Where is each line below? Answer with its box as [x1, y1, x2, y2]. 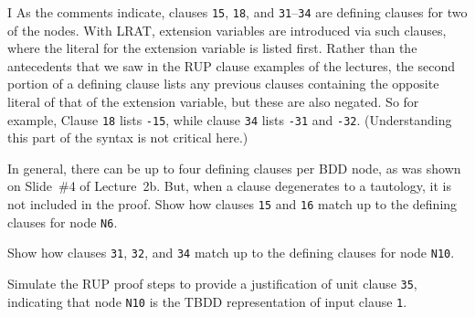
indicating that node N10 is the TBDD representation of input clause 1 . [7, 291, 407, 311]
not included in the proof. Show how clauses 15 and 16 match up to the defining [7, 195, 458, 214]
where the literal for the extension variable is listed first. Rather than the [7, 38, 417, 58]
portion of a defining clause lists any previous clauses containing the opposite [7, 74, 439, 93]
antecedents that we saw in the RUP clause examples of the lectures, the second [7, 56, 456, 75]
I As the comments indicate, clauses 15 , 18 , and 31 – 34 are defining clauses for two [7, 3, 468, 21]
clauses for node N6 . [7, 212, 118, 231]
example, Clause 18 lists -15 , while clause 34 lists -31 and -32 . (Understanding [7, 110, 452, 129]
